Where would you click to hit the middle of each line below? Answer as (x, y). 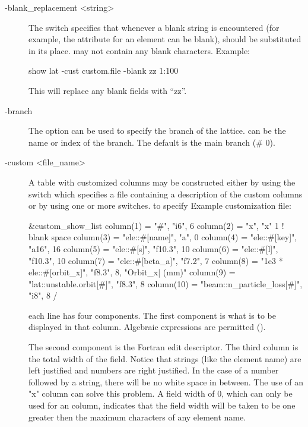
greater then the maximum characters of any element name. (137, 417)
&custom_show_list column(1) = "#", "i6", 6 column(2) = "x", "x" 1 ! (156, 225)
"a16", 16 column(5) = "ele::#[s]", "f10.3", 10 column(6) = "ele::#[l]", (153, 248)
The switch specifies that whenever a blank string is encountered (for (154, 27)
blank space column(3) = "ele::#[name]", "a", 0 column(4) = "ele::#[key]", (163, 237)
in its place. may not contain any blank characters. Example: (139, 50)
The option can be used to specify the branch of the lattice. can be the (157, 131)
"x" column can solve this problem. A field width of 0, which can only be (161, 393)
